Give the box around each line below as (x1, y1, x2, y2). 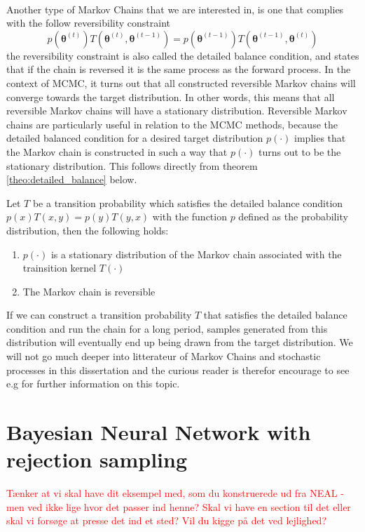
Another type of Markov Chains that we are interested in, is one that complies (6, 1, 344, 16)
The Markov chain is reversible (22, 284, 156, 298)
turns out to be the (259, 144, 341, 159)
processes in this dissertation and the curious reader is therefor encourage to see (6, 362, 350, 377)
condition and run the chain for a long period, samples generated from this (6, 321, 328, 335)
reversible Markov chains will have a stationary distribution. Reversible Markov (6, 103, 347, 118)
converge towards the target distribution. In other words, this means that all (6, 89, 335, 104)
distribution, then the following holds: (6, 222, 169, 237)
